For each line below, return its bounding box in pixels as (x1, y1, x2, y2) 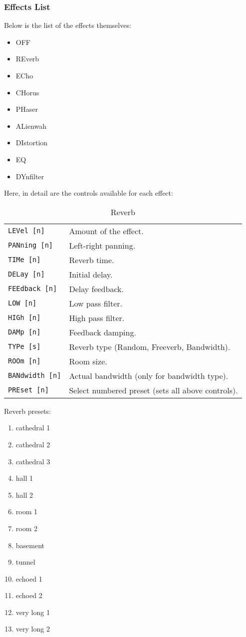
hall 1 (15, 473, 33, 483)
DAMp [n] (8, 328, 41, 336)
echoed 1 (15, 573, 42, 584)
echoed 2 (15, 590, 42, 601)
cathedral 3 (15, 456, 50, 466)
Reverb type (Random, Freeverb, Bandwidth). (69, 340, 231, 352)
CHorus (15, 87, 39, 97)
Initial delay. (69, 268, 113, 280)
